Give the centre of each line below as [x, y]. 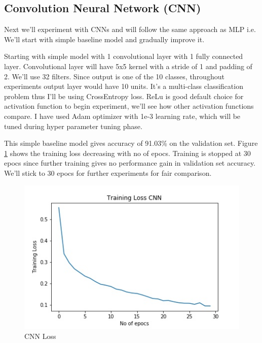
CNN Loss [40, 336]
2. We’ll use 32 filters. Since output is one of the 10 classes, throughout [114, 76]
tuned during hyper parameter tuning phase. [73, 126]
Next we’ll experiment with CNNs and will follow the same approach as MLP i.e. [130, 29]
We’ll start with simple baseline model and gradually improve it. [104, 39]
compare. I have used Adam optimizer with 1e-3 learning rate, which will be [122, 116]
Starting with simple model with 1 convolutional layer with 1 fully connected [124, 56]
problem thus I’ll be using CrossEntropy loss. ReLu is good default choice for [124, 96]
